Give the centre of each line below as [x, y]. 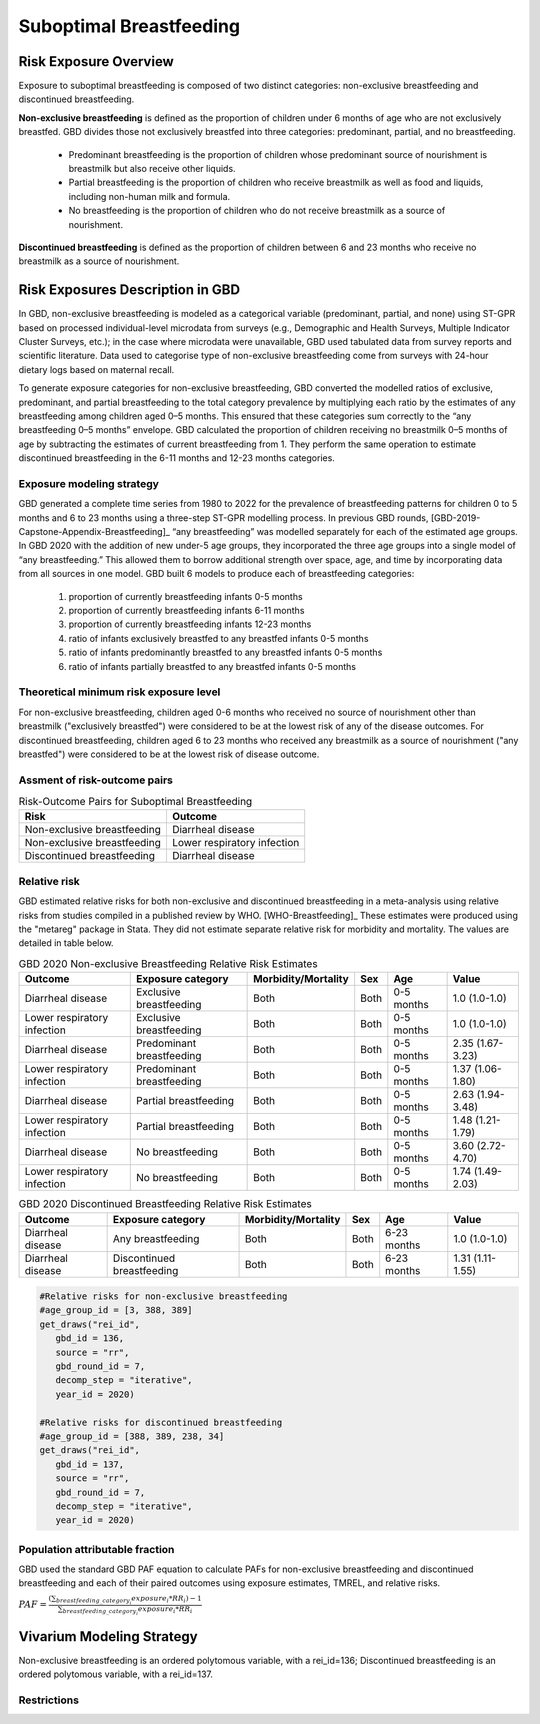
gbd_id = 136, [90, 1338]
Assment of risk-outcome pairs [96, 780]
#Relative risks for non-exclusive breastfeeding [163, 1296]
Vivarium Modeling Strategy [108, 1636]
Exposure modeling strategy [89, 483]
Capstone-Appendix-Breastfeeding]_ [94, 532]
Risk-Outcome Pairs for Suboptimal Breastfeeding [135, 802]
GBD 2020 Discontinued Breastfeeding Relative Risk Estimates [165, 1204]
